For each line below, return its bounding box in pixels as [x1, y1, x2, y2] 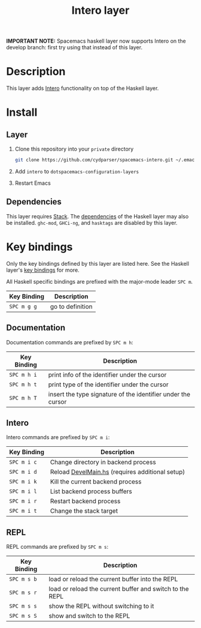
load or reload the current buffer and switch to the [48, 585, 189, 593]
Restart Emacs [14, 179, 51, 187]
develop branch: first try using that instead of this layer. [6, 44, 142, 51]
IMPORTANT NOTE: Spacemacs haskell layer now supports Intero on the [6, 37, 187, 45]
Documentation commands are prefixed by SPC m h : [6, 338, 133, 345]
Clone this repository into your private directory [14, 145, 134, 153]
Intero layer [71, 4, 130, 17]
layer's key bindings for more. [6, 266, 80, 274]
